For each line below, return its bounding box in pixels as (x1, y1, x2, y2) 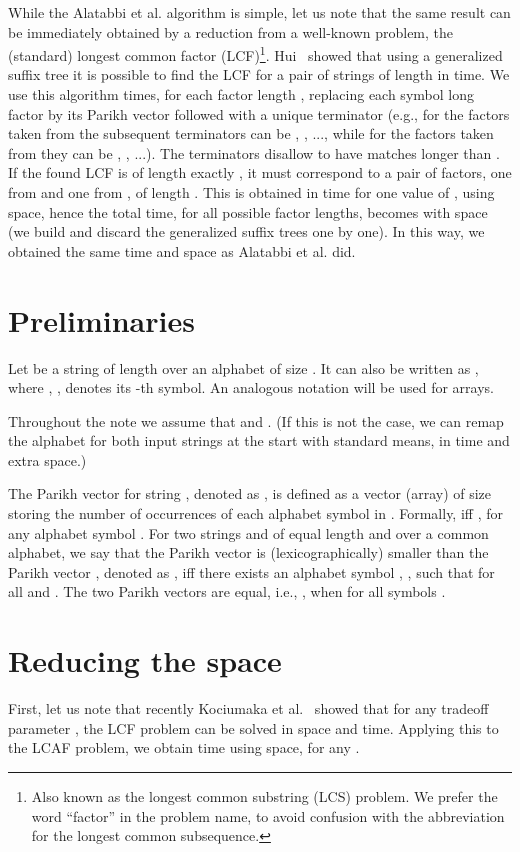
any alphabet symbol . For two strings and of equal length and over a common (8, 522, 489, 543)
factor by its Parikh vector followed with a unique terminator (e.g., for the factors (8, 103, 510, 124)
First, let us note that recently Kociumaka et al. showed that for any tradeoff (8, 698, 489, 719)
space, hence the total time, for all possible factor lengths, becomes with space (8, 201, 488, 222)
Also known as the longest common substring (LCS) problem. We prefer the (31, 785, 498, 806)
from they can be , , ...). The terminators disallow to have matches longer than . (8, 142, 500, 163)
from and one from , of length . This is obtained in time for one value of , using (8, 182, 495, 202)
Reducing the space (8, 640, 282, 681)
